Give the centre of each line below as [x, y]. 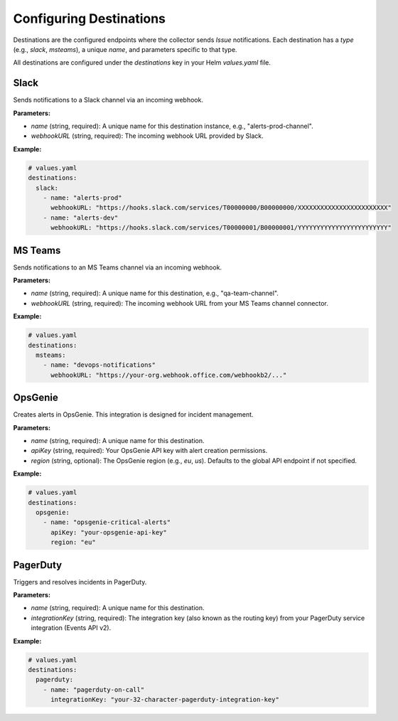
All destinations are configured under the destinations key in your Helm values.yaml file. [142, 63]
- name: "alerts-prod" [82, 198]
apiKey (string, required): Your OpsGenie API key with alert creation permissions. [149, 451]
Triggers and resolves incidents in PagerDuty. [80, 582]
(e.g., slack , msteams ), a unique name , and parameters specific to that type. [125, 49]
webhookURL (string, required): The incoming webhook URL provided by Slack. [147, 136]
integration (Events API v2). [71, 628]
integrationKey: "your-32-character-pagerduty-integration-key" [165, 700]
